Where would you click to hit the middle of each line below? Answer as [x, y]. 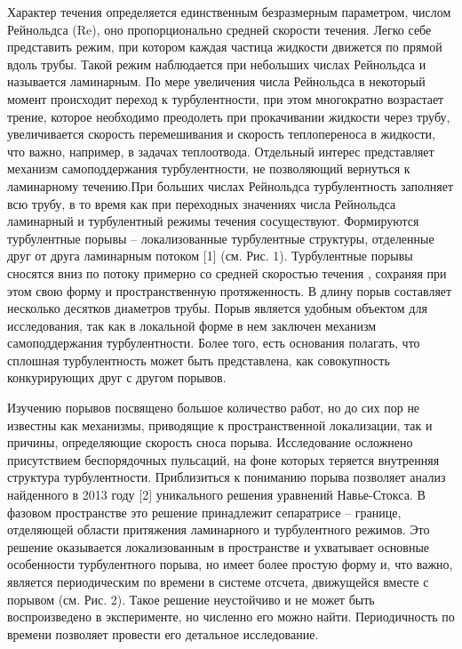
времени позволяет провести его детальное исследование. [163, 633]
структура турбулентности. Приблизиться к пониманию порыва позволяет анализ [227, 477]
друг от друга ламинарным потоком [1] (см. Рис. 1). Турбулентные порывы [210, 256]
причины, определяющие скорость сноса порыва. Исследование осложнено [210, 442]
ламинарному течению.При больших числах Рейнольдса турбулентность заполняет [231, 185]
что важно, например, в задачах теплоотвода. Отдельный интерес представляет [221, 151]
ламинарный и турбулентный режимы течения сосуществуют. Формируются [213, 221]
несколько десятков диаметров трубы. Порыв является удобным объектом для [217, 308]
